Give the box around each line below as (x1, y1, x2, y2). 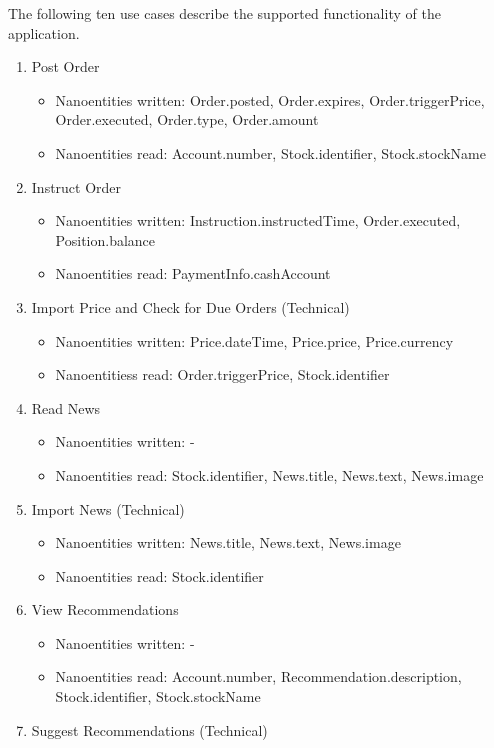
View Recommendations (31, 599, 179, 620)
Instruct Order (31, 176, 122, 197)
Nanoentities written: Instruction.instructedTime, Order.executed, (55, 210, 461, 231)
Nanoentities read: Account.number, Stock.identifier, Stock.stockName (55, 142, 486, 163)
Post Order (31, 56, 100, 77)
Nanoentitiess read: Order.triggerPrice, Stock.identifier (55, 364, 390, 385)
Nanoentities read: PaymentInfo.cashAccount (55, 263, 331, 284)
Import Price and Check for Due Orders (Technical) (31, 296, 350, 317)
